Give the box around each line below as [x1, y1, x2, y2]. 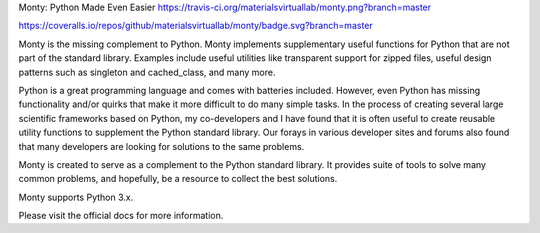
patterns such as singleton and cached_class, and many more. [18, 66, 276, 78]
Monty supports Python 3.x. [18, 191, 134, 203]
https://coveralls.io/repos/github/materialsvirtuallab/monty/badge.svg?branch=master [18, 20, 374, 32]
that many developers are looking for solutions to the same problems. [18, 140, 305, 152]
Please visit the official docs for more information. [18, 210, 224, 222]
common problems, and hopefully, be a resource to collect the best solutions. [18, 173, 338, 185]
